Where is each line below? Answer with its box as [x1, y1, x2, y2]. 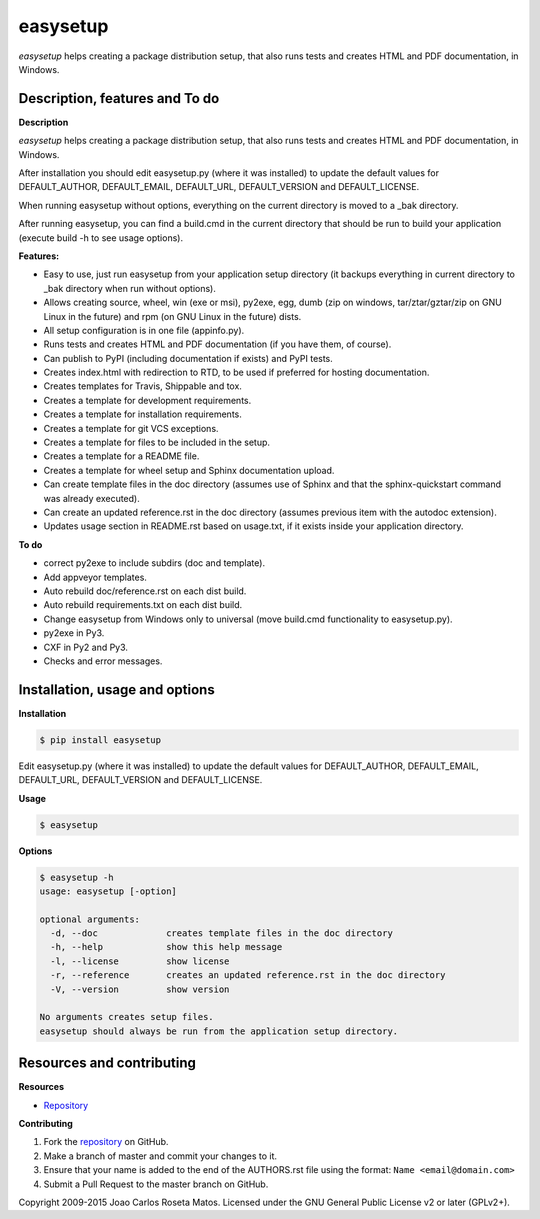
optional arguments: [39, 913, 140, 925]
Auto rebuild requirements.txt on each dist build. [43, 599, 243, 611]
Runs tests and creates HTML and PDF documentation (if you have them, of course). [43, 338, 392, 350]
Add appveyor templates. [43, 571, 147, 583]
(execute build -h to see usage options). [18, 231, 184, 244]
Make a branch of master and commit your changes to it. [43, 1150, 278, 1162]
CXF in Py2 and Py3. [43, 641, 129, 653]
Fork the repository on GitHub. [43, 1136, 169, 1148]
